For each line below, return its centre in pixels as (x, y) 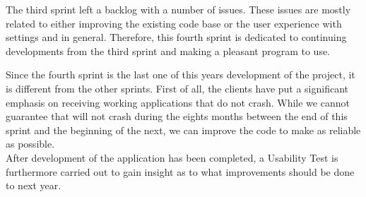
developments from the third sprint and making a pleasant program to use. (168, 50)
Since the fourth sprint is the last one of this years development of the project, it (181, 74)
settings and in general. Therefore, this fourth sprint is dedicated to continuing (176, 37)
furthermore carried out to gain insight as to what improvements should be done (180, 171)
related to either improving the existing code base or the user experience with (174, 23)
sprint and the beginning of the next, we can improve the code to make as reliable (183, 130)
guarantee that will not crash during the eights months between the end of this (177, 116)
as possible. (30, 144)
